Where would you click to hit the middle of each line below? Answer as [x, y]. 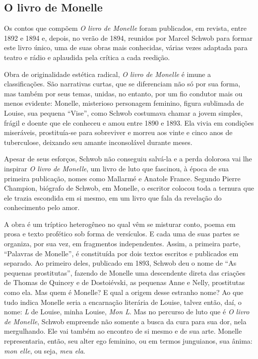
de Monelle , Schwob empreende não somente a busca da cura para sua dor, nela [125, 321]
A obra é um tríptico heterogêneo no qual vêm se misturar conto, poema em [120, 224]
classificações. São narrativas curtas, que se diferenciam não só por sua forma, [122, 84]
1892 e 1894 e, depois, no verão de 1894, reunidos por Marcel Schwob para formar [128, 37]
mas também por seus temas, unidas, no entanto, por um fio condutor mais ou [123, 93]
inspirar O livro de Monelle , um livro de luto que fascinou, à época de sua [117, 168]
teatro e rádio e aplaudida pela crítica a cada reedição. [87, 57]
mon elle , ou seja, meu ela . [45, 350]
